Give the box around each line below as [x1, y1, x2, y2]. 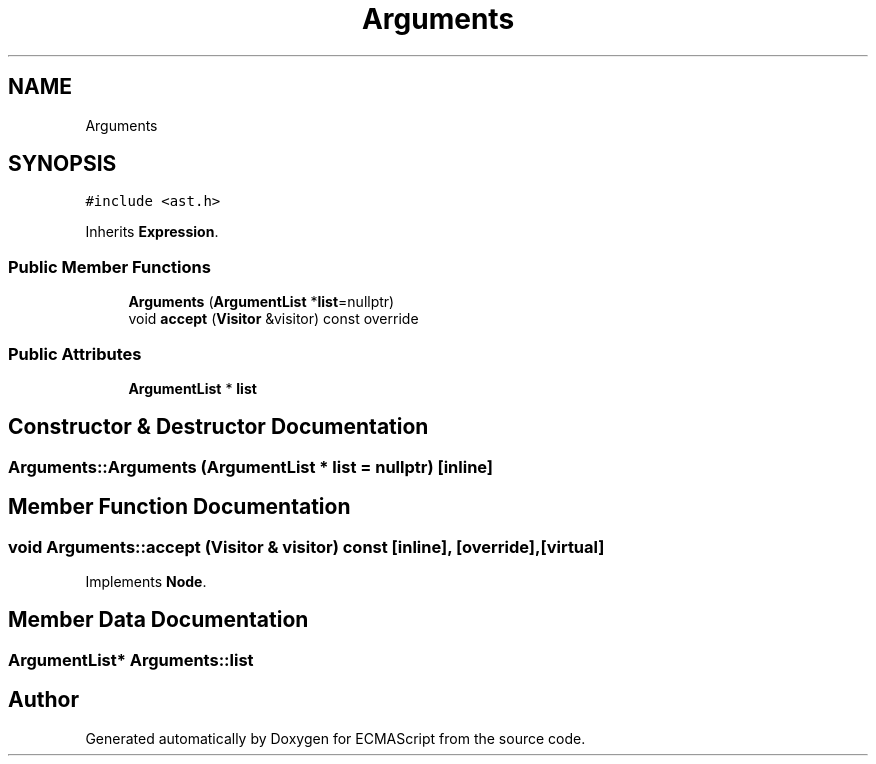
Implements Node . [85, 573, 207, 590]
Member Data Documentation [8, 607, 309, 633]
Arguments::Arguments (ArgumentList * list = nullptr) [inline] [8, 456, 494, 477]
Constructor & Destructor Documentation [8, 414, 429, 440]
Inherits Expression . [85, 223, 219, 241]
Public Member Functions [8, 256, 211, 277]
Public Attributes [8, 343, 142, 364]
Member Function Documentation [8, 494, 351, 520]
